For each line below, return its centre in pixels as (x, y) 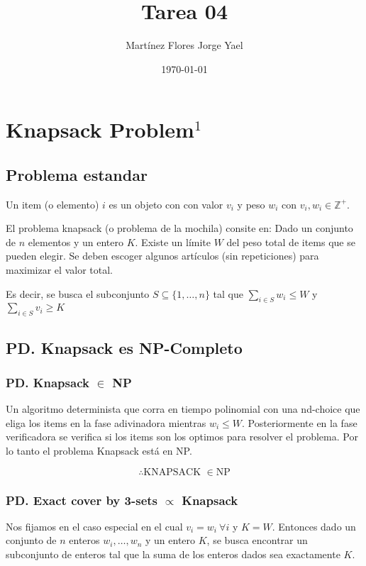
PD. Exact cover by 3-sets (82, 500)
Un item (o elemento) (52, 204)
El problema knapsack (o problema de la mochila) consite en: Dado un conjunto (179, 228)
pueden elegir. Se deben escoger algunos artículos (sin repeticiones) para (162, 256)
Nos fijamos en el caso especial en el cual (94, 526)
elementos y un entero (76, 242)
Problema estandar (77, 174)
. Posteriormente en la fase (300, 422)
